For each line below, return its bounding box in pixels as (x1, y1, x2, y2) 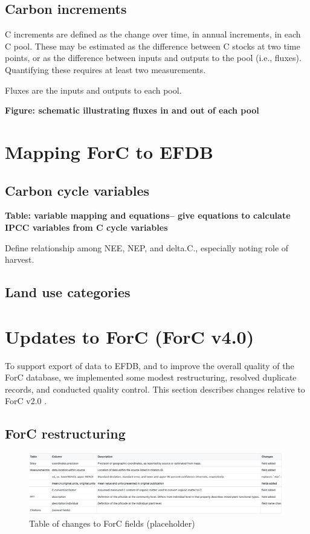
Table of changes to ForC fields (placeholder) (29, 517, 195, 530)
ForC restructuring (5, 424, 126, 443)
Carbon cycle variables (5, 181, 150, 199)
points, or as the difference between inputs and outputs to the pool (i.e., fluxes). (5, 51, 302, 64)
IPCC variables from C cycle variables (5, 220, 168, 233)
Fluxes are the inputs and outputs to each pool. (5, 83, 182, 96)
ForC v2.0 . (5, 394, 47, 407)
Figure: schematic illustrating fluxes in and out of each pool (5, 104, 259, 117)
